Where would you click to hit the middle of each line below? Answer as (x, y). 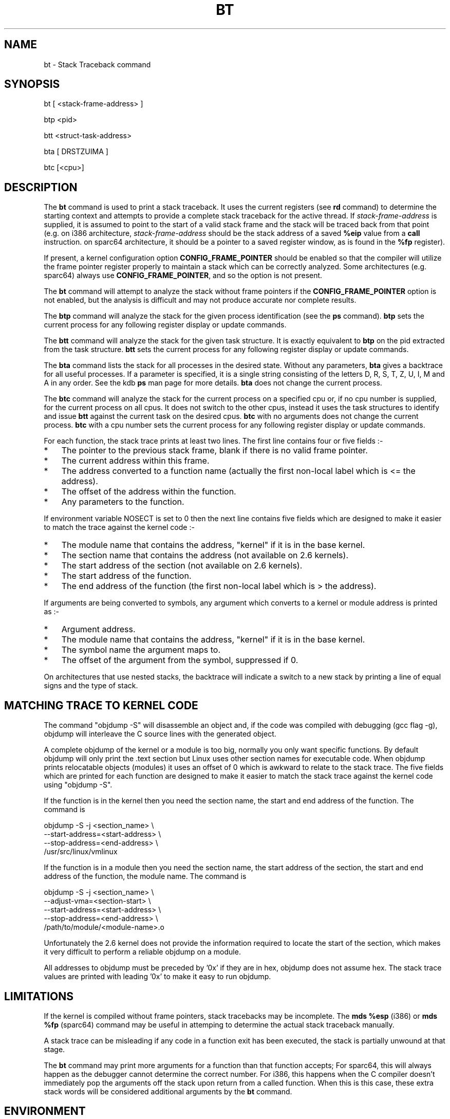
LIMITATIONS (39, 996)
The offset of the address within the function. (149, 492)
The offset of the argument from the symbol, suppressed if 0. (180, 660)
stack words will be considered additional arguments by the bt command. (168, 1091)
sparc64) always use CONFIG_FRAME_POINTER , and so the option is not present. (183, 276)
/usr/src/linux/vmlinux (81, 852)
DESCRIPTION (41, 187)
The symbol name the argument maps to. (141, 650)
